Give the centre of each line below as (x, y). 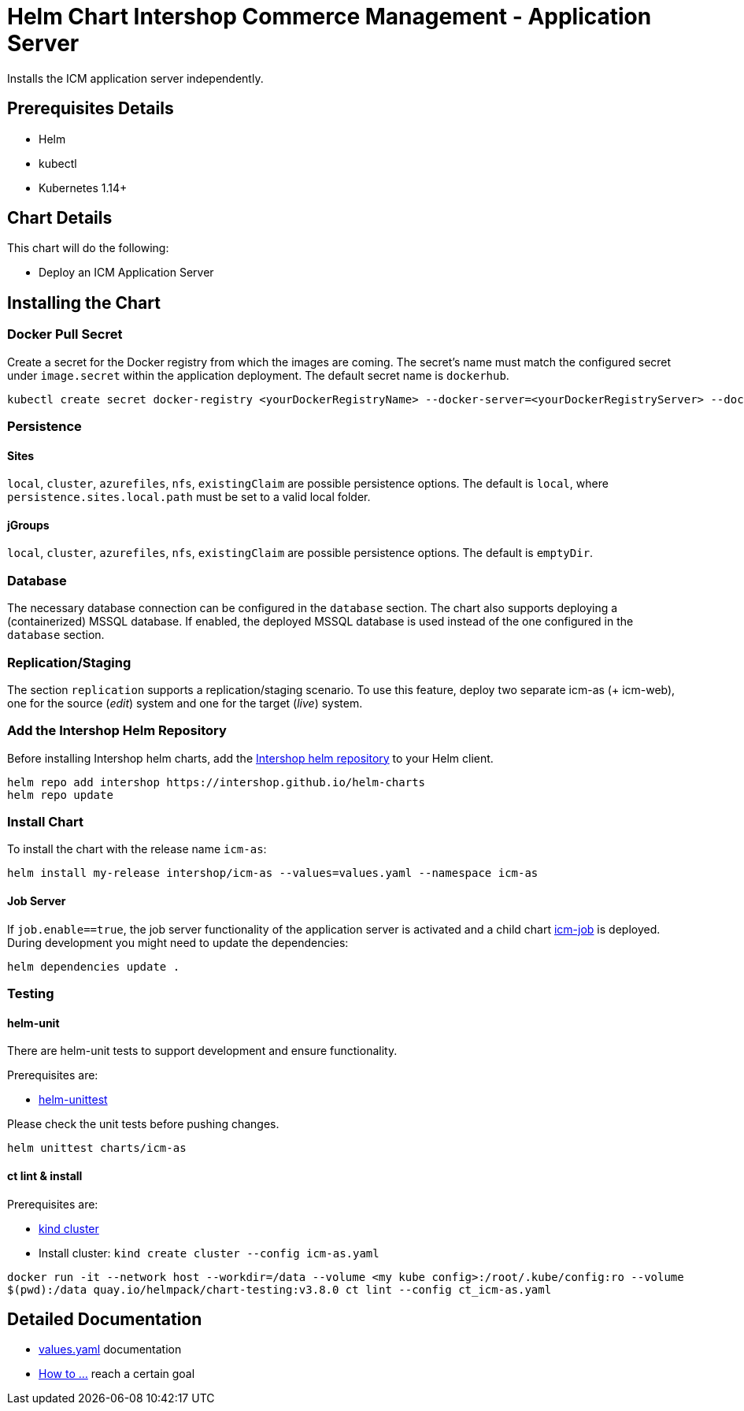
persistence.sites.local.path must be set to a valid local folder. (189, 497)
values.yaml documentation (110, 1350)
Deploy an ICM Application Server (126, 273)
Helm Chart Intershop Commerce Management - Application (329, 17)
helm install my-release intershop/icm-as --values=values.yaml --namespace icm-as (273, 873)
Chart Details (60, 218)
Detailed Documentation (105, 1319)
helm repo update (60, 795)
